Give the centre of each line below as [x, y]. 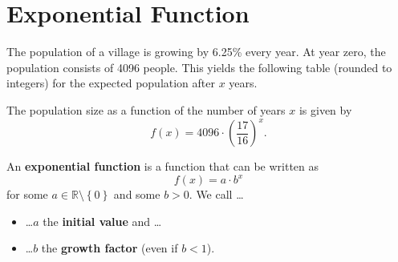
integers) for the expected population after [111, 83]
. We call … [216, 194]
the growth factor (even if [110, 248]
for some [27, 194]
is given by [325, 109]
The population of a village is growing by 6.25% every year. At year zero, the [196, 52]
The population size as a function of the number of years [146, 109]
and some [137, 194]
